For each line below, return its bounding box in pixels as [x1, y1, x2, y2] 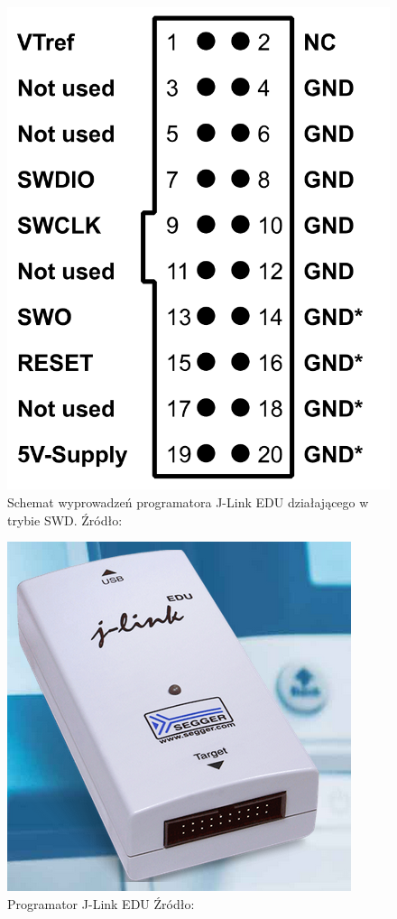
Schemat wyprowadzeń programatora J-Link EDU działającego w [7, 493, 369, 512]
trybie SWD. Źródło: [7, 510, 123, 529]
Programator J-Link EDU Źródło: [7, 894, 195, 913]
